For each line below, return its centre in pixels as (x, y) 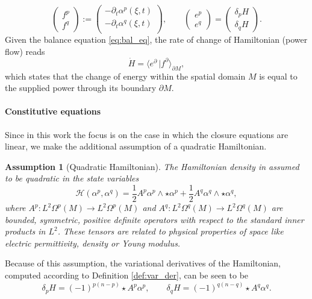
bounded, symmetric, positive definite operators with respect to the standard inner (154, 219)
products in (25, 231)
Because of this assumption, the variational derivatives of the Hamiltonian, (143, 263)
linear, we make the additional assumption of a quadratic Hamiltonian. (136, 146)
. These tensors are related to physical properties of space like (170, 231)
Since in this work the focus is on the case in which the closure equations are (147, 134)
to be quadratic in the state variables (72, 178)
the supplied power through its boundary (81, 88)
